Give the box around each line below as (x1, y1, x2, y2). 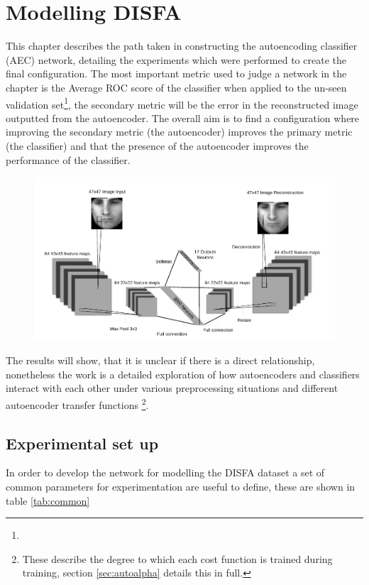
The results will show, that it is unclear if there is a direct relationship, (6, 353, 315, 368)
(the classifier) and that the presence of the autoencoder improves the (6, 138, 309, 153)
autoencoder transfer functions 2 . (6, 395, 149, 412)
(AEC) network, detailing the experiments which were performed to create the (6, 52, 346, 67)
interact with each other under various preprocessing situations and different (6, 381, 338, 395)
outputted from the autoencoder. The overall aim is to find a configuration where (6, 110, 360, 125)
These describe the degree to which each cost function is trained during (22, 551, 333, 566)
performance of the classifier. (6, 152, 131, 167)
